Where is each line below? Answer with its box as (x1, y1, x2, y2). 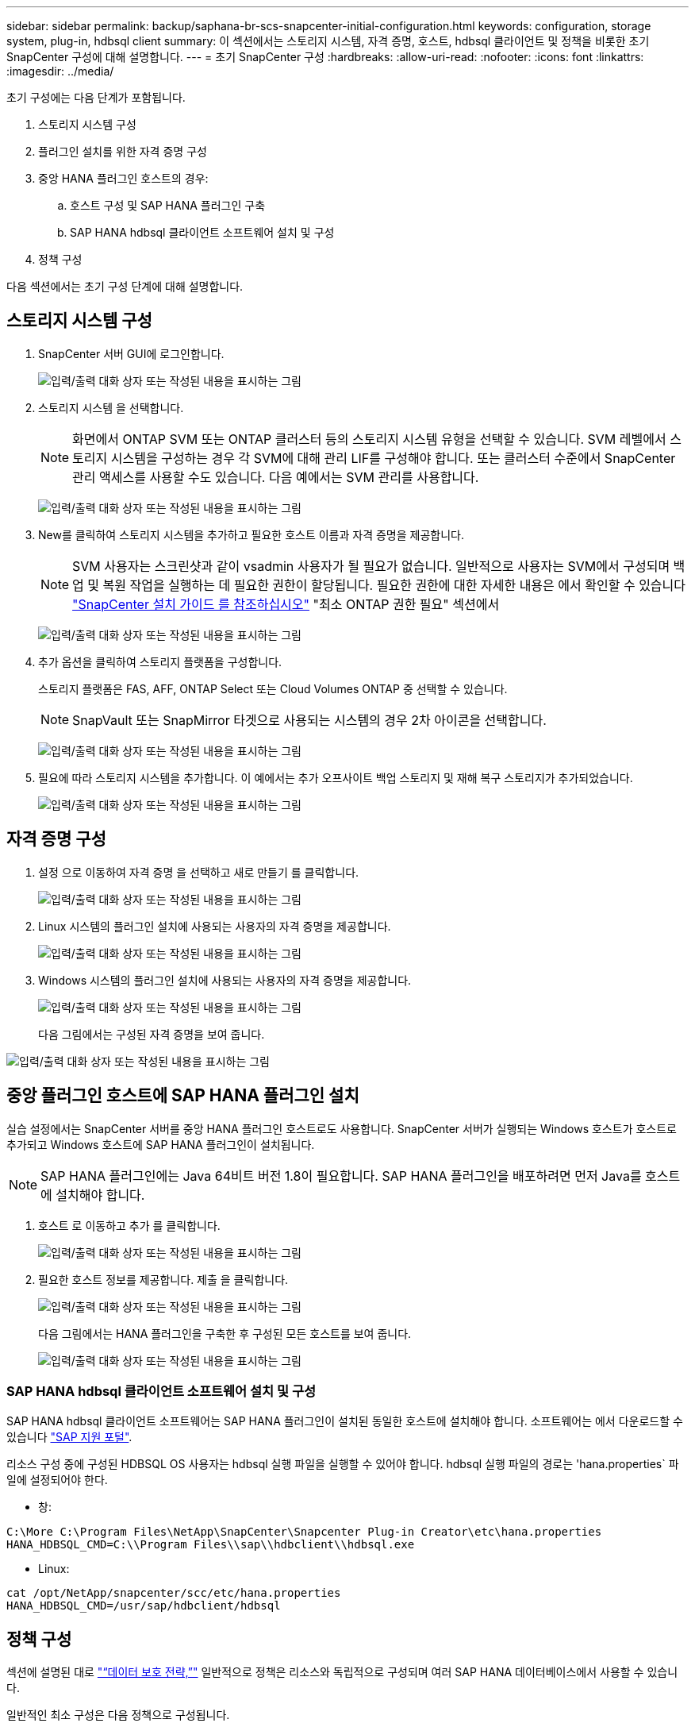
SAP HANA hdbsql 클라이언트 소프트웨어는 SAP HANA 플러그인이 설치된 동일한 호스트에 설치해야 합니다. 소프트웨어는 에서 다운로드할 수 (6, 1414, 683, 1428)
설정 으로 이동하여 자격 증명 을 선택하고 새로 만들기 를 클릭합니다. (38, 865, 359, 879)
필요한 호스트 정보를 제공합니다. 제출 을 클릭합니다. (38, 1272, 289, 1286)
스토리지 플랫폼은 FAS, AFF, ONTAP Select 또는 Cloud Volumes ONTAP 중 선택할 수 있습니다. (38, 681, 508, 696)
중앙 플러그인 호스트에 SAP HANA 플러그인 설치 (6, 1085, 359, 1106)
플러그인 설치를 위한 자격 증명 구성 (38, 145, 207, 158)
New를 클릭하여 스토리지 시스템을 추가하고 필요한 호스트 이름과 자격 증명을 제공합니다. (38, 527, 465, 542)
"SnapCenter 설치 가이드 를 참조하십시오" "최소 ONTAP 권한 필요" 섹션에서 (72, 596, 500, 612)
